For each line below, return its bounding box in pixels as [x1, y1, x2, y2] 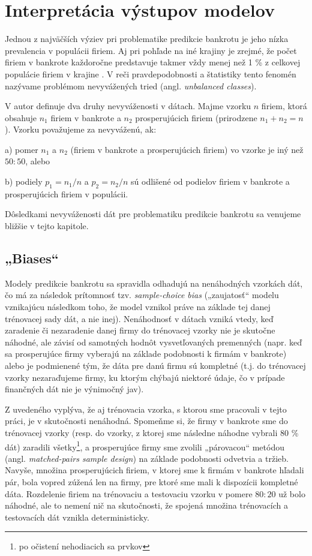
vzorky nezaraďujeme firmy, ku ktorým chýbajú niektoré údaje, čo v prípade [5, 371, 285, 383]
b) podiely [5, 175, 43, 188]
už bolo [278, 487, 305, 500]
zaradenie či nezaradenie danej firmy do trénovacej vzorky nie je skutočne [5, 324, 275, 336]
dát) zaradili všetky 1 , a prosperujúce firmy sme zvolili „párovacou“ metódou [5, 438, 284, 453]
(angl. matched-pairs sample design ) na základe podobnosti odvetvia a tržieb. [5, 452, 289, 464]
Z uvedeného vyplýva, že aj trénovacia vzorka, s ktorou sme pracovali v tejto [5, 402, 287, 415]
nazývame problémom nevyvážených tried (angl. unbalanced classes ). [5, 79, 257, 92]
